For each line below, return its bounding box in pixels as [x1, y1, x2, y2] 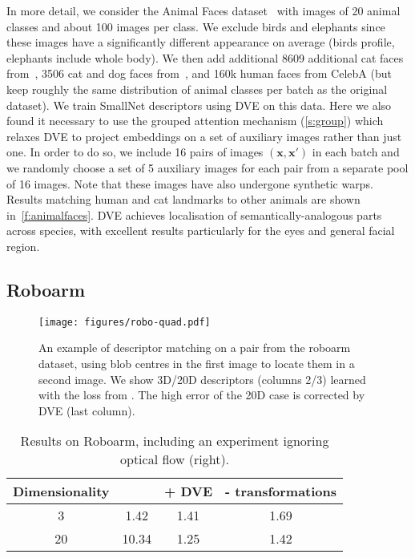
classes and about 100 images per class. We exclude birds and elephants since [6, 18, 385, 34]
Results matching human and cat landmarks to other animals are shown [6, 191, 361, 208]
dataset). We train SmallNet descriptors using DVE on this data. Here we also [6, 96, 392, 113]
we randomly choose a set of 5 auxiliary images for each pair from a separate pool [6, 159, 409, 176]
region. [6, 237, 40, 254]
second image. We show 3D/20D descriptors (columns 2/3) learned [38, 370, 366, 387]
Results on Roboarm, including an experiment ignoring [20, 431, 329, 451]
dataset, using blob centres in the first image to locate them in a [38, 354, 355, 371]
